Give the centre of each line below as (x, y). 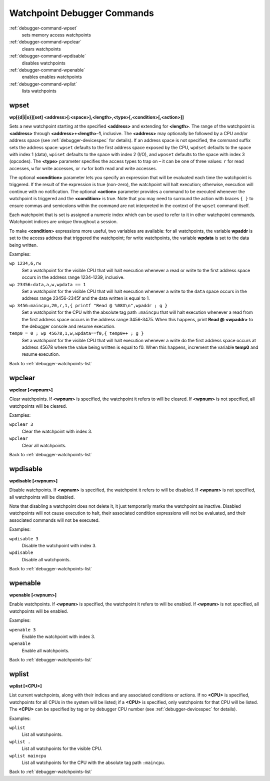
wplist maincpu (28, 756)
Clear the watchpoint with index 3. (57, 431)
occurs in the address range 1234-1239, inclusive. (73, 277)
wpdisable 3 (24, 539)
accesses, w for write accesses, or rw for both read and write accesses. (83, 168)
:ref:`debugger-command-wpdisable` (47, 56)
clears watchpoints (41, 49)
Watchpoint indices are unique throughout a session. (63, 222)
